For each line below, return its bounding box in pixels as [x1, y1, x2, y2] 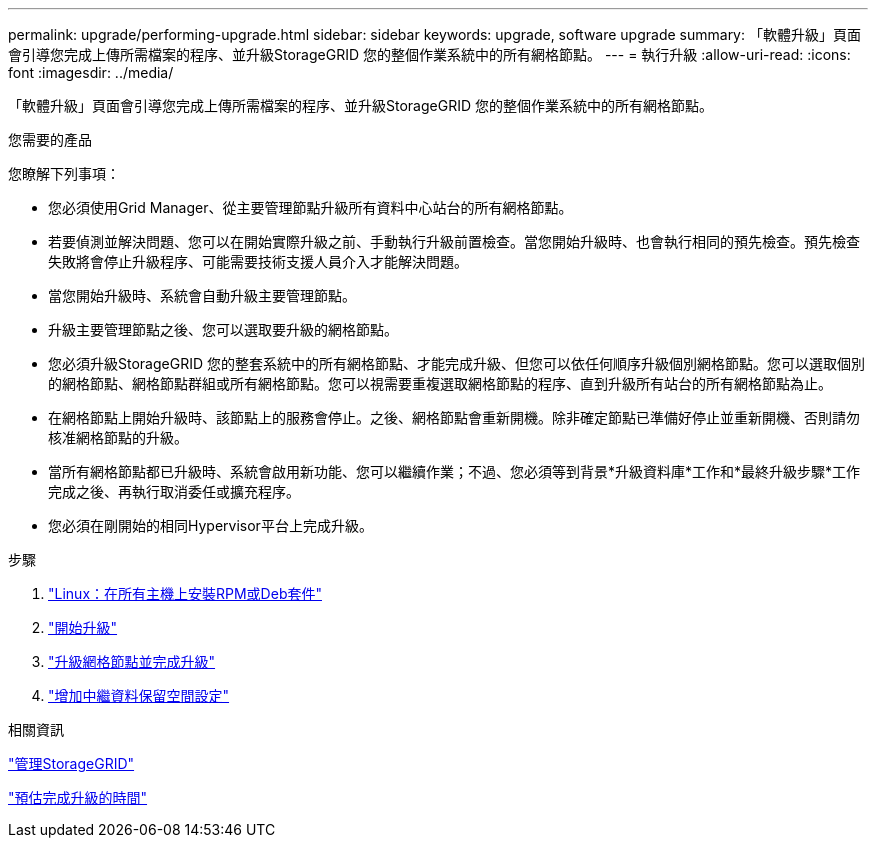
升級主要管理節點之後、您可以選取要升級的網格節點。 [48, 321, 398, 338]
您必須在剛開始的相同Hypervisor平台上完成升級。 [48, 517, 373, 534]
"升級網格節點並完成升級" [48, 653, 216, 670]
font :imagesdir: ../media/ [8, 64, 174, 81]
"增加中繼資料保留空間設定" [48, 687, 230, 704]
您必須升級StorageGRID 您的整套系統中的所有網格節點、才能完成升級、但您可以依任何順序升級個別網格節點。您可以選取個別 [48, 355, 865, 372]
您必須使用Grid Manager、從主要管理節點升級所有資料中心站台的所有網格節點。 [48, 199, 573, 216]
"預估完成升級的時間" [8, 789, 148, 806]
